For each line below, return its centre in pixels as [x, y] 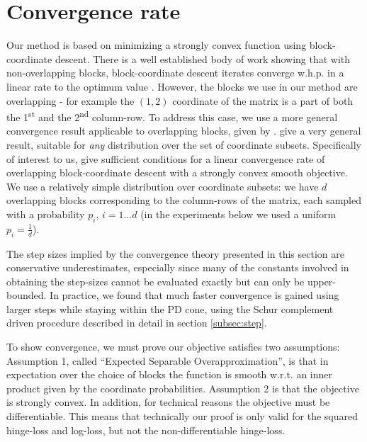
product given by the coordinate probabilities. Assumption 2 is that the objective [183, 388]
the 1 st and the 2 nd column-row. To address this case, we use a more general [172, 116]
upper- [321, 281]
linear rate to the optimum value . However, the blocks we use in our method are [182, 86]
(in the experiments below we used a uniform [238, 214]
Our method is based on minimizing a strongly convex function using [157, 45]
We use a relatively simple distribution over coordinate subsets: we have [163, 186]
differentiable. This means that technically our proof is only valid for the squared [182, 416]
